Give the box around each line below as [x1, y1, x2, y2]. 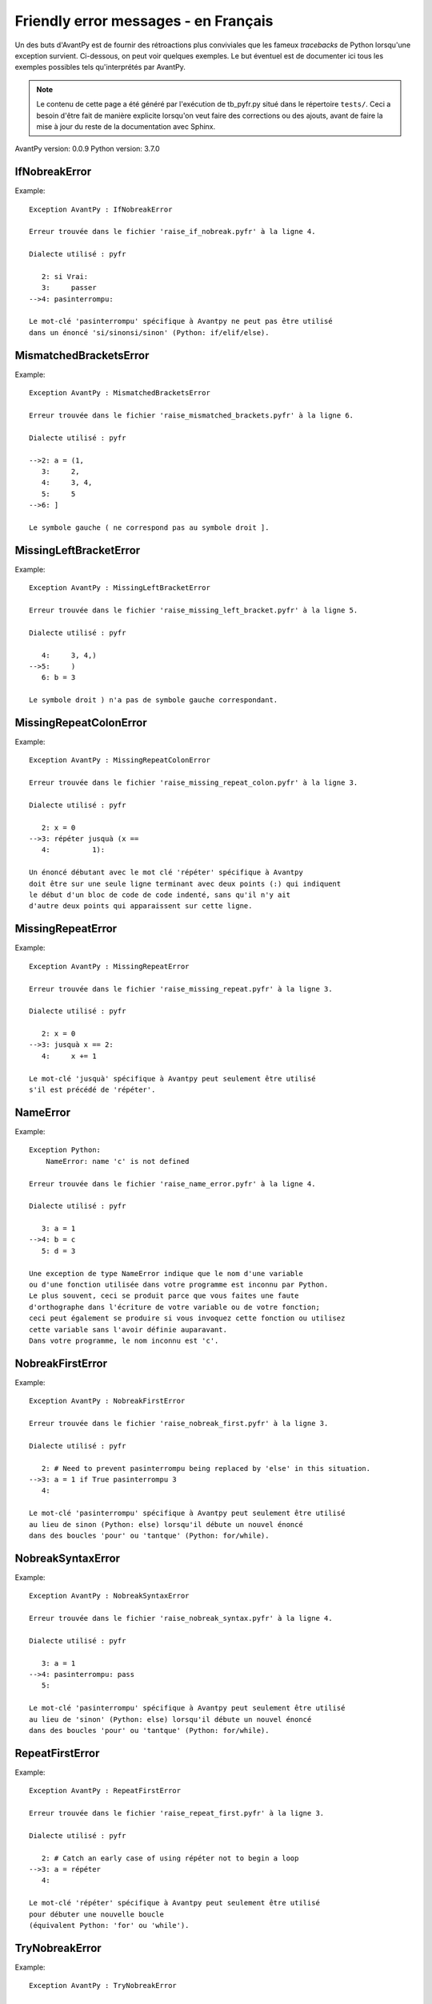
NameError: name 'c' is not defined [45, 1157, 190, 1166]
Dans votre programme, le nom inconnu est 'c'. [29, 1335, 219, 1345]
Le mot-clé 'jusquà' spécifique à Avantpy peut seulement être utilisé [29, 1074, 316, 1083]
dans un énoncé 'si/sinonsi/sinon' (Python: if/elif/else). [29, 328, 270, 337]
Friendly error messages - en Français [14, 12, 274, 30]
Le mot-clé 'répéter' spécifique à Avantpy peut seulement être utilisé [29, 1898, 320, 1908]
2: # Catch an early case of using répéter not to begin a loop [41, 1853, 299, 1863]
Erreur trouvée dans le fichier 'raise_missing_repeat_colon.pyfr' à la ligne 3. [29, 778, 358, 787]
